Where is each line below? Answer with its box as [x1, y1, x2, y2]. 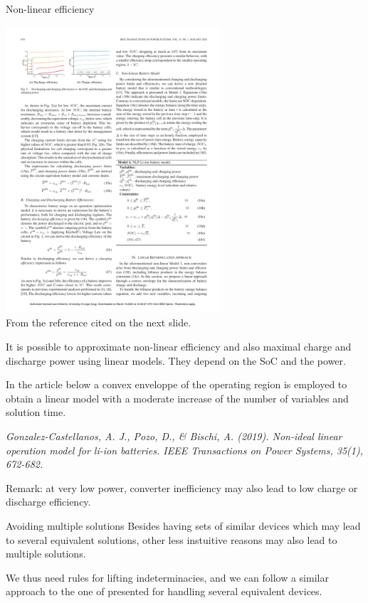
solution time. [6, 405, 66, 420]
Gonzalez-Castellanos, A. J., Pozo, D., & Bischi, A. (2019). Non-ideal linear [6, 428, 342, 443]
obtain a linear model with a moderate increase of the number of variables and [6, 390, 349, 405]
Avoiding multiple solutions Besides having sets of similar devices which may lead [6, 518, 361, 533]
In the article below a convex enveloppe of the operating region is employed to [6, 377, 347, 392]
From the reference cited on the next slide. [6, 315, 191, 330]
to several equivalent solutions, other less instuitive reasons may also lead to [6, 532, 337, 547]
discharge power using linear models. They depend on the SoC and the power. [6, 353, 346, 368]
